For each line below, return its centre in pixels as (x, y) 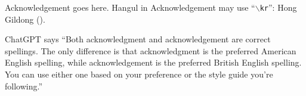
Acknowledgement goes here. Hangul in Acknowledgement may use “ (130, 7)
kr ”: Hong (278, 7)
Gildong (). (25, 19)
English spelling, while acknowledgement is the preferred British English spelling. (153, 62)
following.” (24, 86)
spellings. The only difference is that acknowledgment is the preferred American (151, 50)
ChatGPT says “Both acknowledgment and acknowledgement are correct (138, 39)
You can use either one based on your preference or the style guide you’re (139, 74)
